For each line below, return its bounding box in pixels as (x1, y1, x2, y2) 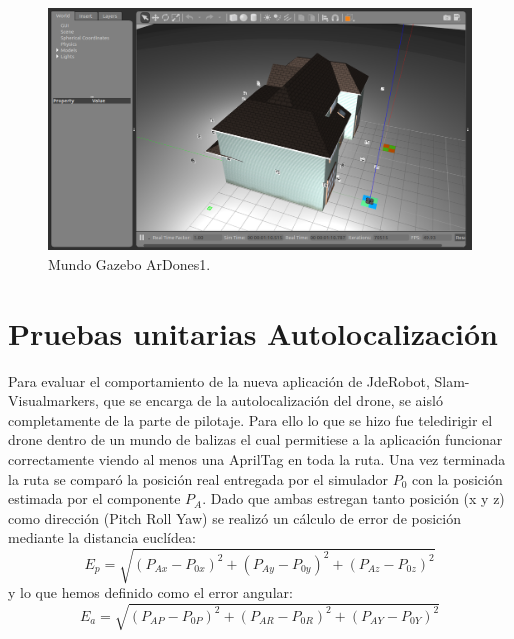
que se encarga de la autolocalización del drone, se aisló (103, 390, 443, 411)
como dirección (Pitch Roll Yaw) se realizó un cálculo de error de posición (8, 507, 461, 528)
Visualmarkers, (8, 390, 99, 411)
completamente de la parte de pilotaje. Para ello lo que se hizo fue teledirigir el (8, 409, 493, 430)
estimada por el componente (8, 488, 181, 509)
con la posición (412, 468, 503, 489)
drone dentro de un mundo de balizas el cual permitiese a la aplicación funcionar (8, 429, 503, 450)
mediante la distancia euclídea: (8, 527, 196, 548)
